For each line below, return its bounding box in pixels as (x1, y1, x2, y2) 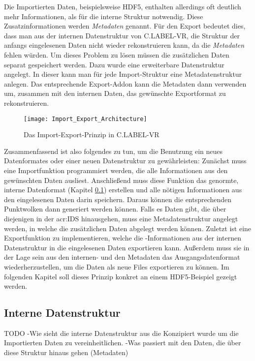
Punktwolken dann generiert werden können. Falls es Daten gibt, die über (4, 204, 226, 214)
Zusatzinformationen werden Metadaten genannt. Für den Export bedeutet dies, (4, 21, 246, 31)
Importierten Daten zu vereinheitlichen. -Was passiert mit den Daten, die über (4, 337, 241, 348)
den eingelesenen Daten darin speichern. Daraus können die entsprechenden (4, 194, 232, 204)
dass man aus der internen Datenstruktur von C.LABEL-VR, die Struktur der (4, 30, 240, 40)
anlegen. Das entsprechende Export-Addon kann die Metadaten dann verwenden (4, 78, 247, 89)
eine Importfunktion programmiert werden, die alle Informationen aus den (4, 165, 228, 175)
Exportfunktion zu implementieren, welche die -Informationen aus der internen (4, 233, 241, 243)
